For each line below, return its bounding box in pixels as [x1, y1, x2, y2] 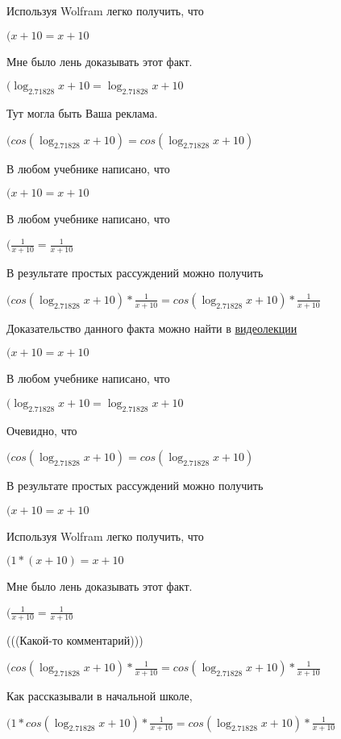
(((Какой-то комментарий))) [6, 632, 143, 649]
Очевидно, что [6, 421, 77, 438]
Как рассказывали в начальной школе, [6, 687, 193, 704]
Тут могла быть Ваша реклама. [6, 104, 158, 121]
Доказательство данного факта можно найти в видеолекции [6, 319, 297, 336]
